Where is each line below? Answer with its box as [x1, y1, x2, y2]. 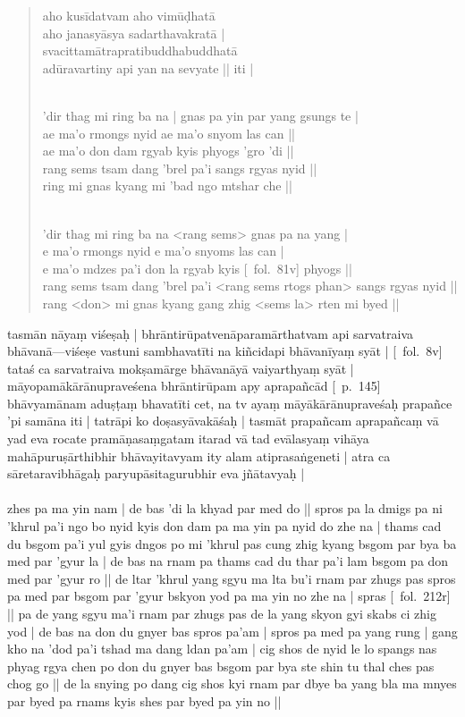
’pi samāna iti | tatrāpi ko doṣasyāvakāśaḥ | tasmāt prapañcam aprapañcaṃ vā [7, 411, 439, 430]
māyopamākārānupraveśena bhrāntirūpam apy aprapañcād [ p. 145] [7, 376, 381, 395]
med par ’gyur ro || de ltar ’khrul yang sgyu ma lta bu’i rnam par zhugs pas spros [7, 569, 456, 587]
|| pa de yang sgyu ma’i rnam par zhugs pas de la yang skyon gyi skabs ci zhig [7, 604, 437, 622]
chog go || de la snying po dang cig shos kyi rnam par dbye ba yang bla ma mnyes [7, 674, 457, 693]
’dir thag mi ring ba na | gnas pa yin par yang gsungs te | [42, 105, 359, 124]
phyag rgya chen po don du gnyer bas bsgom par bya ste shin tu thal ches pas [7, 656, 435, 675]
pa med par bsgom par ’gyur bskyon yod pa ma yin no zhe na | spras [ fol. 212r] [7, 586, 451, 605]
